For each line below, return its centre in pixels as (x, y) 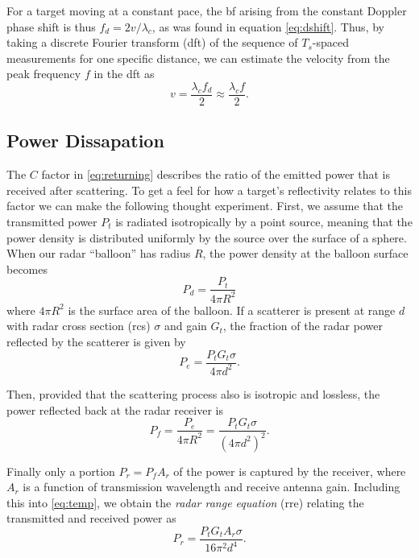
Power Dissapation (85, 141)
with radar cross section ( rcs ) (79, 326)
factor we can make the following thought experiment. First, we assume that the (205, 206)
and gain (185, 326)
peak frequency (44, 74)
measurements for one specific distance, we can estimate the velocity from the (198, 58)
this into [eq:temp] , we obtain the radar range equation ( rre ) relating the (185, 502)
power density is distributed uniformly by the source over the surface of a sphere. (207, 237)
